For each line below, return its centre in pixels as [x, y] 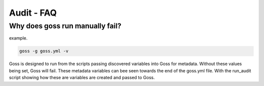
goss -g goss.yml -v [44, 51]
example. [18, 38]
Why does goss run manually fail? [65, 26]
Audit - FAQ [33, 13]
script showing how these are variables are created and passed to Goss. [82, 78]
